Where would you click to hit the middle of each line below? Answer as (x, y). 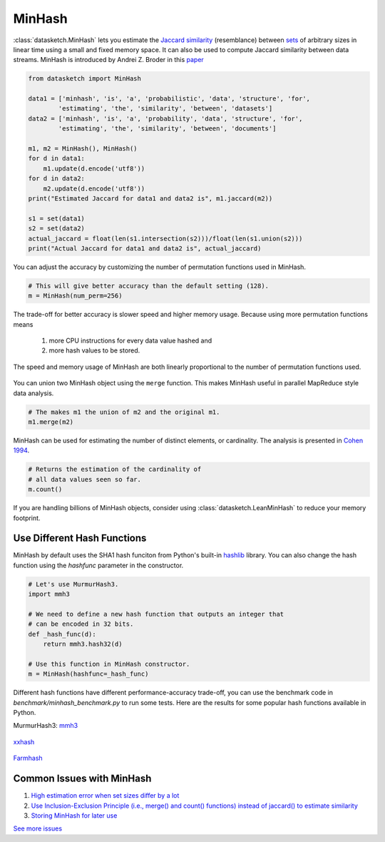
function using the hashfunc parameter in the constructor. (98, 565)
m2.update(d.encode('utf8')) (94, 188)
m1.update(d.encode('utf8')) (94, 168)
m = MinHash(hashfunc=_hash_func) (88, 674)
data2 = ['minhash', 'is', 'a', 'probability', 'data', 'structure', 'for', (165, 118)
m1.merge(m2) (51, 422)
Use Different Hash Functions (80, 538)
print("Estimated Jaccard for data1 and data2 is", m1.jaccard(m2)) (150, 199)
